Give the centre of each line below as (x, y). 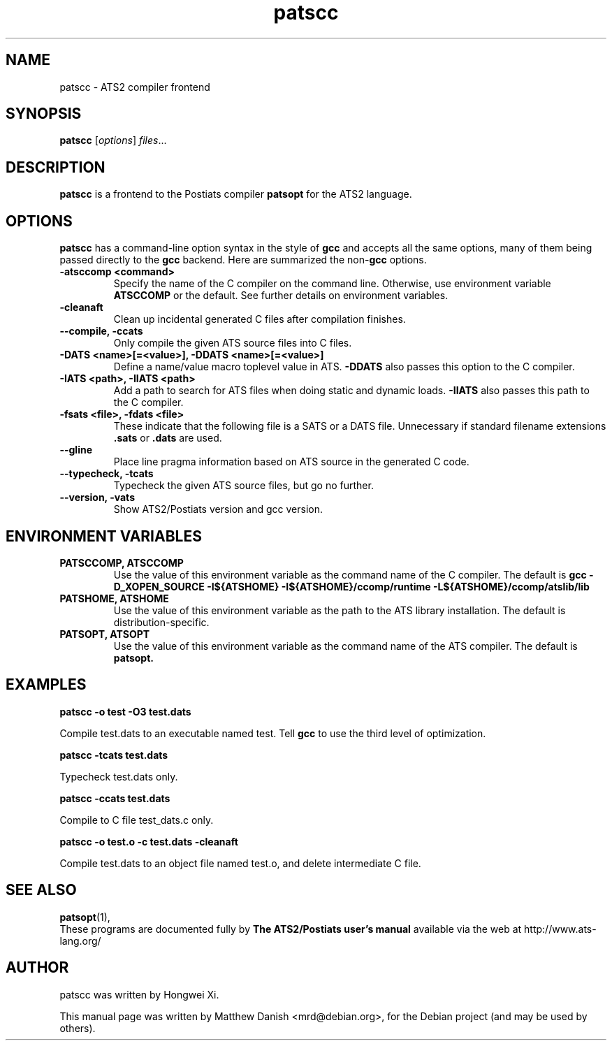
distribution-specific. (161, 622)
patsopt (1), (85, 917)
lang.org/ (80, 940)
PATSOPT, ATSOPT (105, 634)
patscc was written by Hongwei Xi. (139, 994)
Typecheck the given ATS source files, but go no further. (243, 486)
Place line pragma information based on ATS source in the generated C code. (291, 462)
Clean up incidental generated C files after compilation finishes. (260, 319)
